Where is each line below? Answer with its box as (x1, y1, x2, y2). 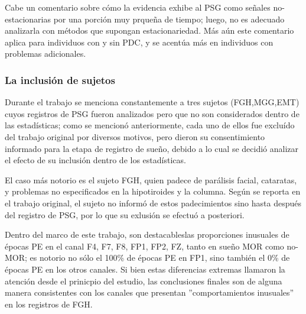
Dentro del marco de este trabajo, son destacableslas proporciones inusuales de (5, 228, 289, 241)
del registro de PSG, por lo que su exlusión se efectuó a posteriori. (5, 208, 245, 221)
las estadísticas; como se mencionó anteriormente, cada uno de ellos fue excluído (5, 119, 295, 131)
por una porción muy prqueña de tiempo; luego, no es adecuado (53, 12, 285, 25)
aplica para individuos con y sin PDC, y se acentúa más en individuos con (5, 35, 274, 48)
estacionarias (5, 12, 51, 25)
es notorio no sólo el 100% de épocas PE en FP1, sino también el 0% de (30, 251, 290, 264)
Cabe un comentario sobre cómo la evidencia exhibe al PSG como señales (5, 1, 271, 13)
